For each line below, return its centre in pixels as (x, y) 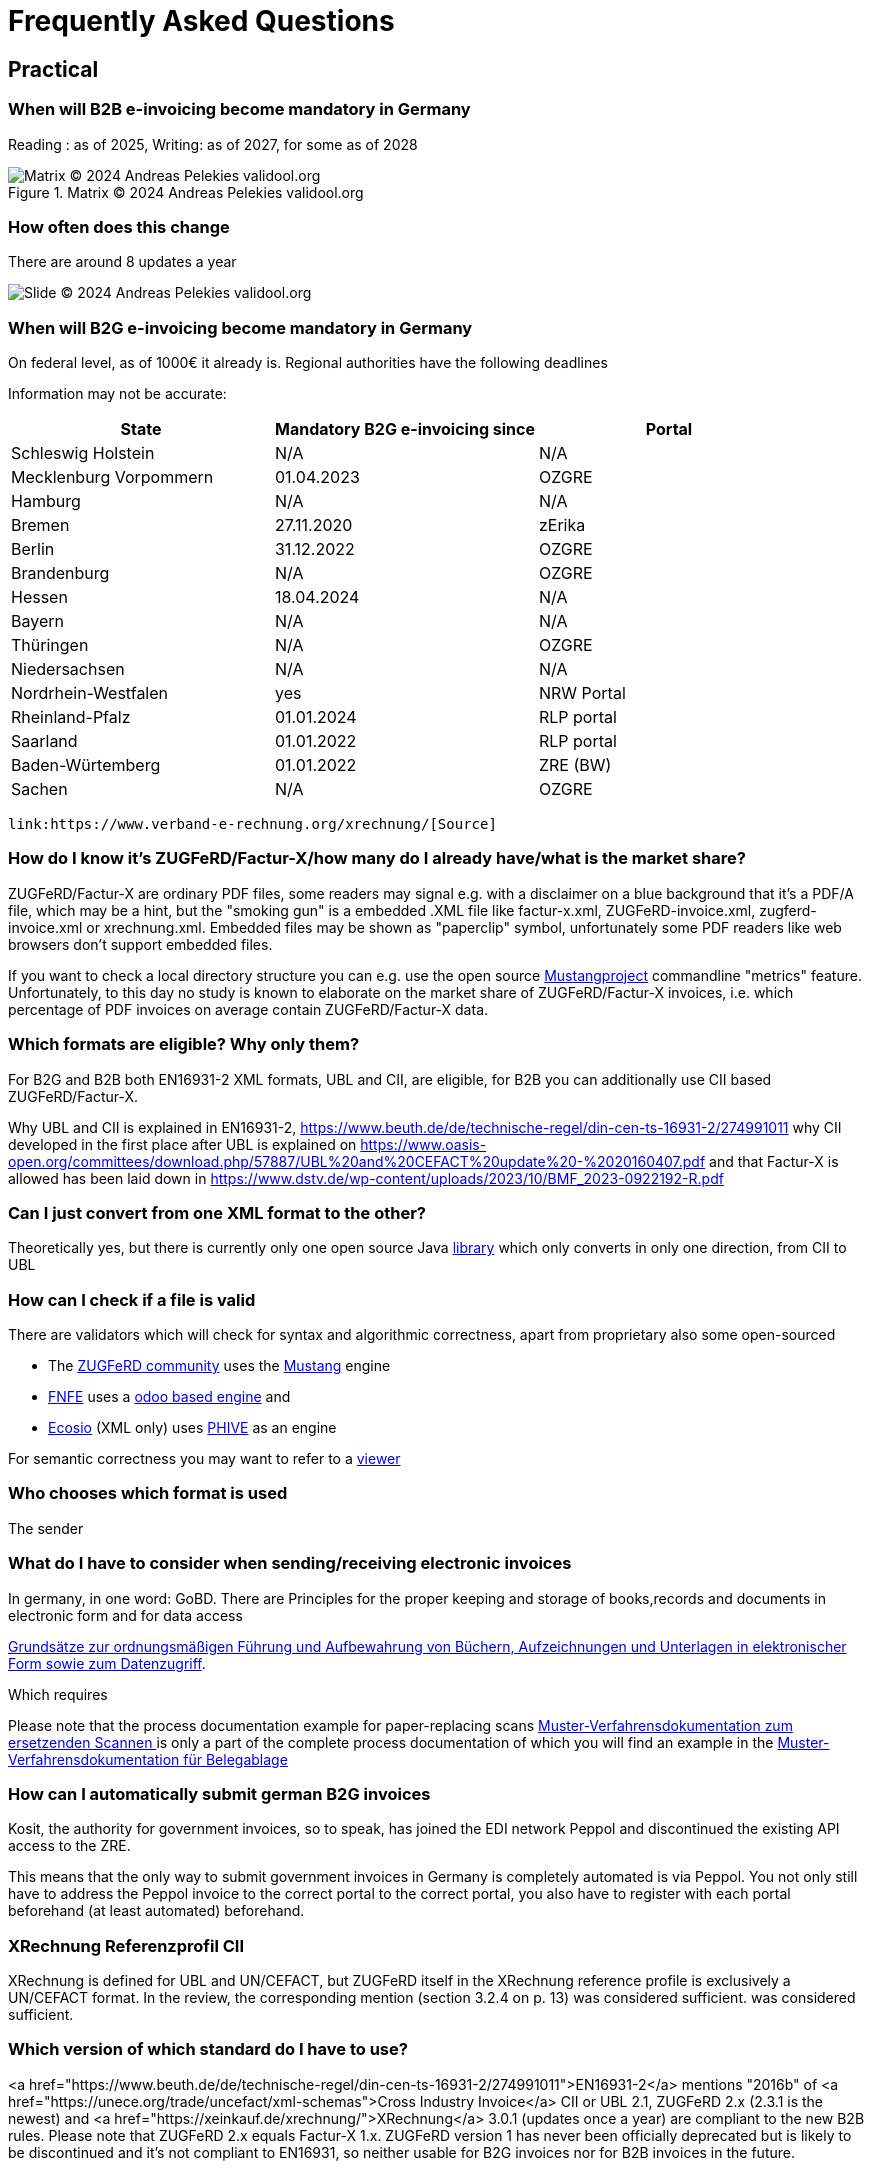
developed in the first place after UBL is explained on (182, 1144)
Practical (53, 69)
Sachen (39, 789)
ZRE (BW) (575, 765)
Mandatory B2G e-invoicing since (404, 429)
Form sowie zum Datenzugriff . (107, 1663)
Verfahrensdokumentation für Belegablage (148, 1759)
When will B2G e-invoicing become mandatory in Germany (240, 327)
